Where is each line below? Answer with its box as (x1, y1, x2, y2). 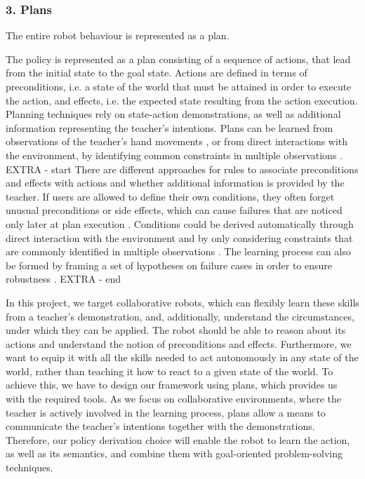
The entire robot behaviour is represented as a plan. (6, 28, 230, 43)
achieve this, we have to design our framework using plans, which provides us (6, 377, 338, 392)
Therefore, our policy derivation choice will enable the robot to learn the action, (6, 432, 350, 447)
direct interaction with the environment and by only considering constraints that (6, 230, 353, 245)
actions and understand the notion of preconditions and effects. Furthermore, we (6, 336, 352, 351)
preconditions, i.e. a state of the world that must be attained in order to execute (6, 79, 352, 93)
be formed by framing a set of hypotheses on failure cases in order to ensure (6, 257, 333, 272)
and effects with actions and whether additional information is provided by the (6, 175, 345, 190)
